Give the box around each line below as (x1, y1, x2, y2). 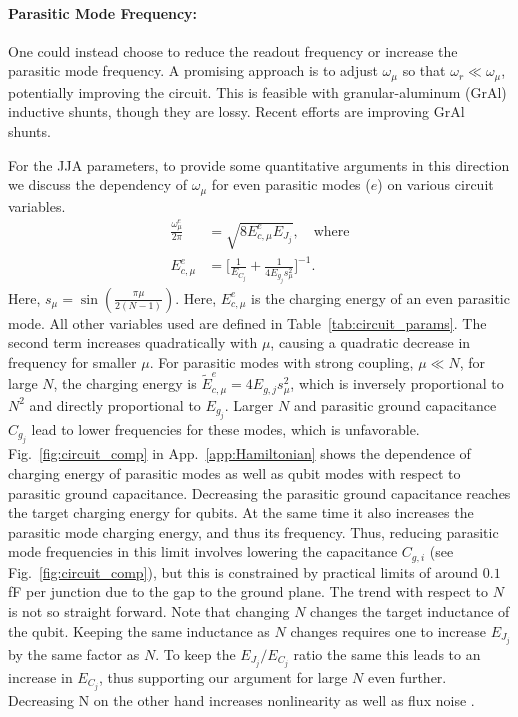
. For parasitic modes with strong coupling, (149, 351, 414, 372)
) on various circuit (377, 174, 494, 195)
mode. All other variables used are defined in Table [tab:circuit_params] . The (8, 312, 487, 333)
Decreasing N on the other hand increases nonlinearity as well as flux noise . (8, 689, 475, 710)
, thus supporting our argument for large (98, 666, 348, 687)
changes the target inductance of (310, 601, 510, 622)
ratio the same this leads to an (293, 643, 481, 664)
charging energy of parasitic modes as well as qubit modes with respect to (8, 463, 461, 483)
